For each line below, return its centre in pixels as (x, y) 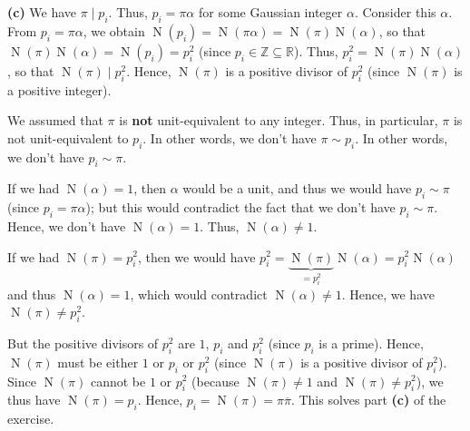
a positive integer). (59, 89)
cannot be (118, 381)
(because (215, 381)
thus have (34, 400)
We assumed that (55, 120)
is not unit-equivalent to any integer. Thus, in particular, (279, 120)
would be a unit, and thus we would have (297, 188)
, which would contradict (199, 294)
